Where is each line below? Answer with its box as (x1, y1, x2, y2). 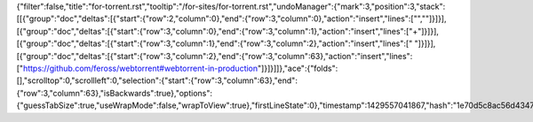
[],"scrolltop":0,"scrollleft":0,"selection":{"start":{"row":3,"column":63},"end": (16, 75, 298, 86)
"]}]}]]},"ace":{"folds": (258, 63, 338, 73)
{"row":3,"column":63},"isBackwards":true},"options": (16, 88, 213, 98)
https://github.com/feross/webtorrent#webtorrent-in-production (22, 63, 259, 73)
